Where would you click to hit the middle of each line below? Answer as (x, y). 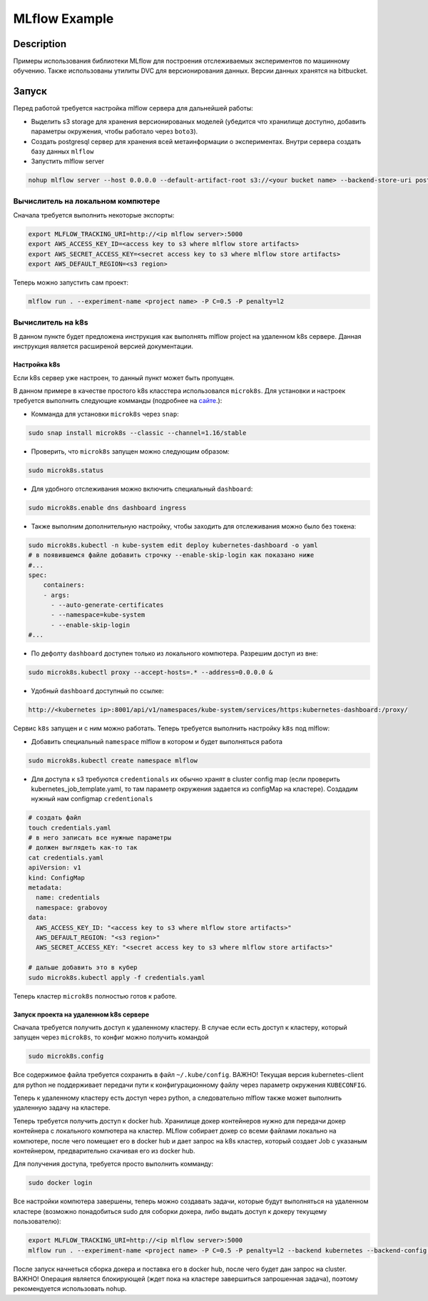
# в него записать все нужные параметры (100, 838)
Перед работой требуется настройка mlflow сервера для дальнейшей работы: (133, 108)
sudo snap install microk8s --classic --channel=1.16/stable (137, 433)
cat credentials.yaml (66, 857)
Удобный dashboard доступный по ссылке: (97, 691)
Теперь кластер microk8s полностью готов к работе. (95, 996)
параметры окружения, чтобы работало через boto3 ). (114, 131)
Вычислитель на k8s (51, 322)
